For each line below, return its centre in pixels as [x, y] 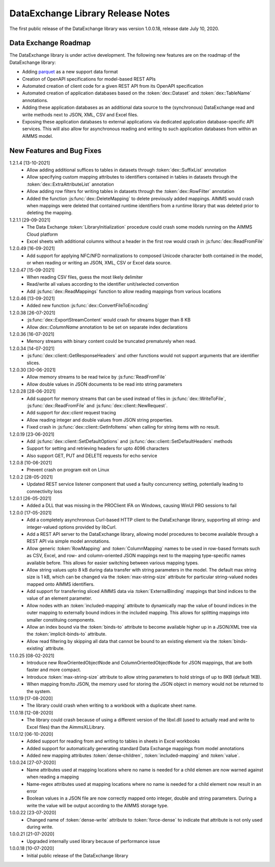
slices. [33, 363]
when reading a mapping [53, 777]
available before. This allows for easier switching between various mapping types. [113, 563]
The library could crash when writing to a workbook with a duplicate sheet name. [112, 705]
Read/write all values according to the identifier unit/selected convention [103, 284]
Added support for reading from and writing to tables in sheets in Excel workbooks [113, 741]
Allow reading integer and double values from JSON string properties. [100, 420]
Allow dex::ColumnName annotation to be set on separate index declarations [107, 327]
